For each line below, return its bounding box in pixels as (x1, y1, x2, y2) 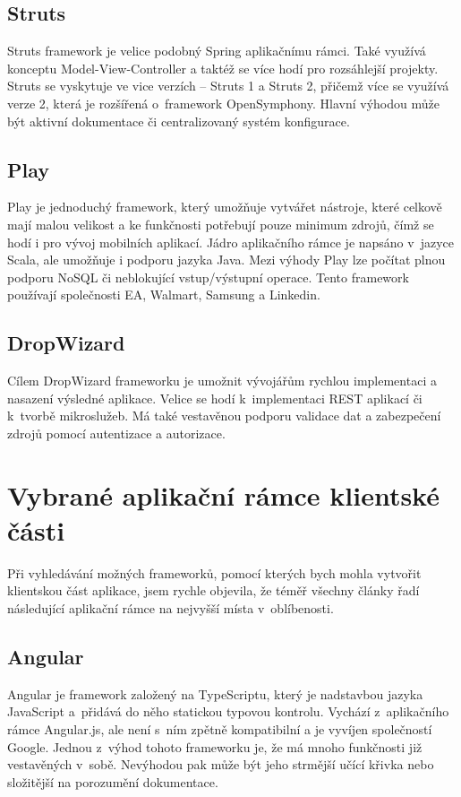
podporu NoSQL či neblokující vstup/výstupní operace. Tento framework (7, 267, 409, 286)
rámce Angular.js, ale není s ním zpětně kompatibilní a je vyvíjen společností (7, 720, 432, 738)
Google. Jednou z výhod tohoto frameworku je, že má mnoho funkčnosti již (7, 737, 423, 756)
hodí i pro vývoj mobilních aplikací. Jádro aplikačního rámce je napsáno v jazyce (7, 232, 454, 251)
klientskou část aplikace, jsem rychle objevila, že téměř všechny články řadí (7, 581, 420, 600)
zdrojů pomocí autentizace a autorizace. (7, 423, 226, 442)
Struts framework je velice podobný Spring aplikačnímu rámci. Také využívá (7, 41, 426, 60)
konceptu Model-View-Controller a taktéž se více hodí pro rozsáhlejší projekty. (7, 58, 439, 77)
